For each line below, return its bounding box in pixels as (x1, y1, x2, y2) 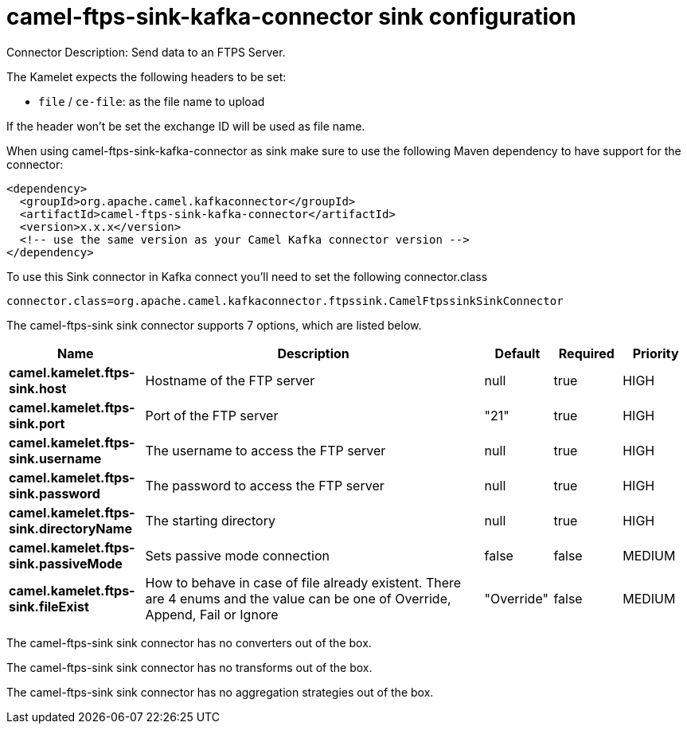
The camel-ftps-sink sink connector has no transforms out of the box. (6, 660, 373, 674)
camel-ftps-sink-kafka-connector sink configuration (6, 3, 576, 30)
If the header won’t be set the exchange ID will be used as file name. (6, 119, 365, 133)
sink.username (9, 450, 102, 466)
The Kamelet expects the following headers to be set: (6, 69, 287, 84)
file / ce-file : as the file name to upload (38, 94, 265, 108)
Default (494, 345, 541, 361)
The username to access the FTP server (145, 442, 386, 459)
